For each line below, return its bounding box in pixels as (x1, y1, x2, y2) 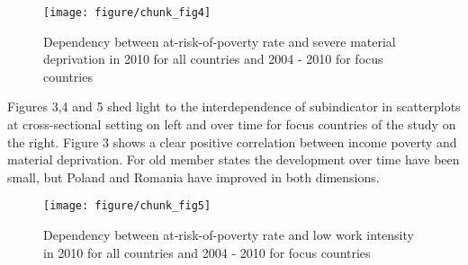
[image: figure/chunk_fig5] (43, 199, 211, 213)
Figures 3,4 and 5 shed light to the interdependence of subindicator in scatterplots (7, 97, 461, 116)
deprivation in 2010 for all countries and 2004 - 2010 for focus (43, 49, 383, 68)
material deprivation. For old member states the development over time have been (7, 150, 460, 169)
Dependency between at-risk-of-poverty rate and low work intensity (43, 225, 414, 244)
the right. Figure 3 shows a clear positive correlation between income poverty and (7, 132, 457, 151)
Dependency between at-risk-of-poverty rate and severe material (43, 31, 396, 50)
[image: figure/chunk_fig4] (43, 6, 211, 19)
